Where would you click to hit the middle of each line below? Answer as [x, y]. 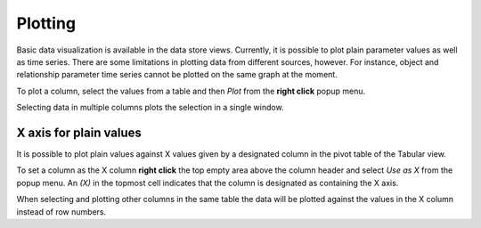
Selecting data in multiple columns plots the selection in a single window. [150, 108]
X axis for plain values [79, 132]
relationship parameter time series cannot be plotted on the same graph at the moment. [177, 75]
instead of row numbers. [61, 212]
